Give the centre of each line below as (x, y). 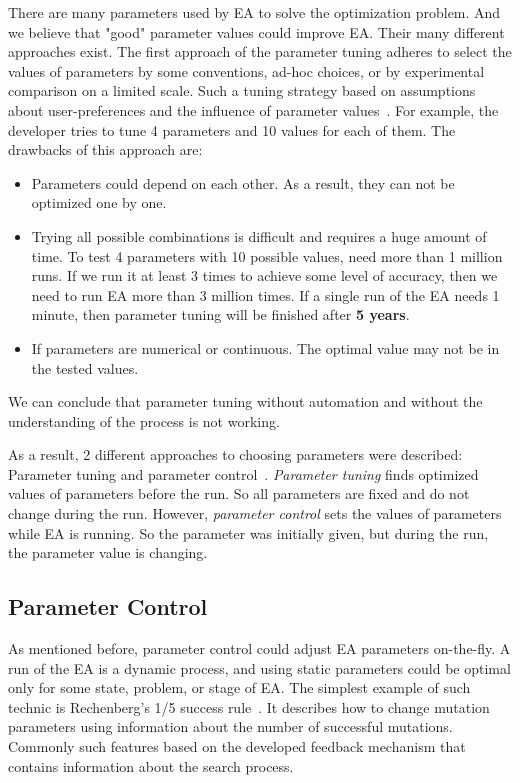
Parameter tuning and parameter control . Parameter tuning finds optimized (243, 473)
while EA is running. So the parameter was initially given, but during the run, (248, 532)
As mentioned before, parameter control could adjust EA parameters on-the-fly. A (259, 648)
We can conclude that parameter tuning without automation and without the (245, 401)
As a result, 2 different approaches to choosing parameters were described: (235, 454)
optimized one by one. (99, 202)
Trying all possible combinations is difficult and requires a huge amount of (259, 235)
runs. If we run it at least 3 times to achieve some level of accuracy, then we (264, 275)
